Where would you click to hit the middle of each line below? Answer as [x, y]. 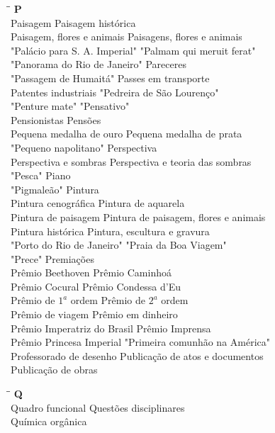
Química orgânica [49, 421]
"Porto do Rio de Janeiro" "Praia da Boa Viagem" [119, 245]
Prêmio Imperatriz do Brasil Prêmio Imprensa [111, 328]
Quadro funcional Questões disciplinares [98, 407]
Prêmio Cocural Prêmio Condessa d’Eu [96, 286]
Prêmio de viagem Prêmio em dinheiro [94, 314]
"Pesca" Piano [41, 175]
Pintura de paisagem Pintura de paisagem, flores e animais [138, 216]
